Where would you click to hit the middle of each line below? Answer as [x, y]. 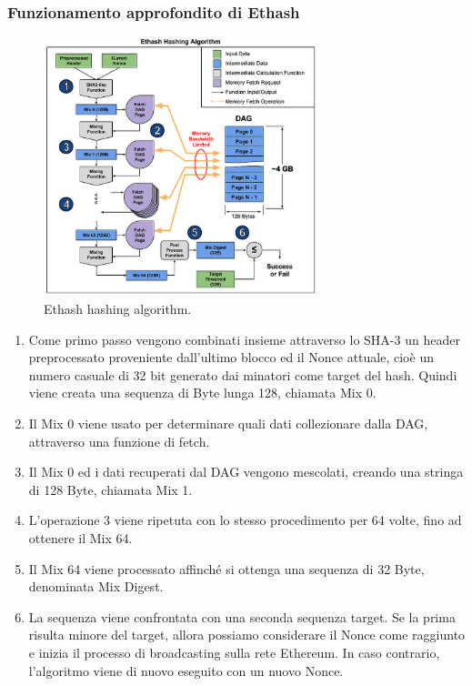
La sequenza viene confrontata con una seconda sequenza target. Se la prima [242, 616]
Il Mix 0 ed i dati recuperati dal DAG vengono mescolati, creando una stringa [246, 472]
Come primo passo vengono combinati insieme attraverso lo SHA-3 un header [244, 339]
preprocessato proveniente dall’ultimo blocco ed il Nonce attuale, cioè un [231, 357]
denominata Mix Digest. [96, 586]
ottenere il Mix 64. [80, 537]
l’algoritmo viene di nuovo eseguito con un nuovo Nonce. [186, 670]
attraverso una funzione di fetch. [119, 441]
